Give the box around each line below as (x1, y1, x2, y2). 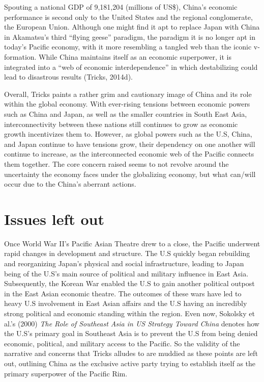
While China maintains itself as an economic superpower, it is (39, 51, 231, 62)
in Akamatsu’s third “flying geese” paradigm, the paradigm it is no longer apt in (4, 31, 255, 42)
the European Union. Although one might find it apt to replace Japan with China (4, 21, 260, 32)
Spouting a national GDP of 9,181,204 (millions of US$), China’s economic (4, 2, 238, 12)
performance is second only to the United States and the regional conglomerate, (4, 11, 253, 22)
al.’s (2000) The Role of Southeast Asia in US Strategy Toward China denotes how (4, 318, 259, 328)
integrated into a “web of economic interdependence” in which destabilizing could (4, 61, 258, 72)
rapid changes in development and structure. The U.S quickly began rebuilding (4, 248, 250, 259)
